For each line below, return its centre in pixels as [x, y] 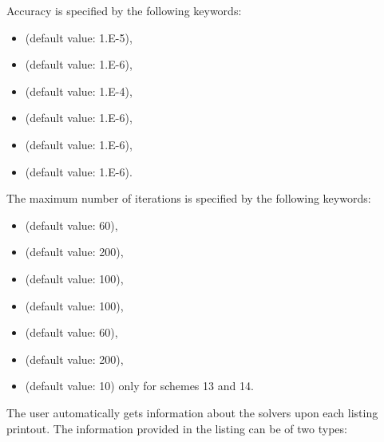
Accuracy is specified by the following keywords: [124, 10]
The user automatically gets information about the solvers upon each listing [192, 412]
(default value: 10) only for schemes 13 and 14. [139, 386]
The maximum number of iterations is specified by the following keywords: [189, 198]
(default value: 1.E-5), [79, 37]
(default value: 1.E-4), [79, 91]
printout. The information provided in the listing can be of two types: [177, 428]
